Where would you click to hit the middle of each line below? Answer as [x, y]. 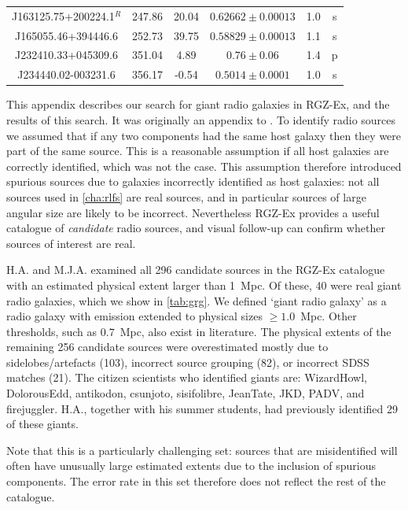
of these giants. [42, 424]
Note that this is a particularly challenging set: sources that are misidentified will [202, 450]
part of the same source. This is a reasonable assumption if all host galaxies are [198, 151]
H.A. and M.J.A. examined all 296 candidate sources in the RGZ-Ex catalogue [196, 270]
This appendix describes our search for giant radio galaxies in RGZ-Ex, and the [198, 104]
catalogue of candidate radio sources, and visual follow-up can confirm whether [196, 228]
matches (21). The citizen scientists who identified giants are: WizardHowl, [187, 377]
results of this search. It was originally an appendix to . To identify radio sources [201, 119]
